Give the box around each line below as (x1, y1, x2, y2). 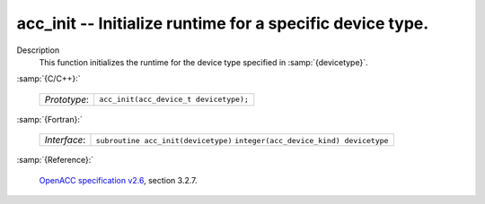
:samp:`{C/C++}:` (16, 73, 81, 84)
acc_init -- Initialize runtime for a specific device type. (16, 13, 429, 33)
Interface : (44, 134, 86, 147)
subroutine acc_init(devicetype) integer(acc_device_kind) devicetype (95, 136, 389, 146)
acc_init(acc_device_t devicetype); (99, 95, 249, 105)
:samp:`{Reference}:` (16, 155, 94, 166)
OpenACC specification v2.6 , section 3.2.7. (39, 174, 198, 185)
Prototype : (44, 93, 90, 106)
